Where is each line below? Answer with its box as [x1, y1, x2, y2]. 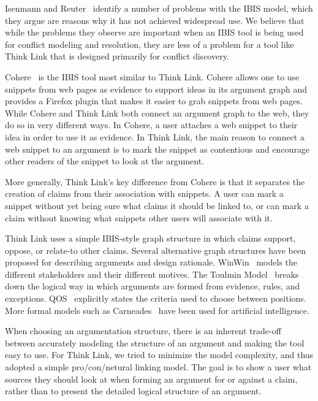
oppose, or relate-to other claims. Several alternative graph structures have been [5, 243, 306, 256]
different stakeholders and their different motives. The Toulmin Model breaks [5, 267, 299, 280]
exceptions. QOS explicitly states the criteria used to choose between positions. [5, 292, 306, 305]
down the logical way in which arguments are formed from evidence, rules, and [5, 280, 300, 292]
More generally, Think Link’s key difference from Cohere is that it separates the [5, 175, 305, 188]
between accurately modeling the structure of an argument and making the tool [5, 336, 305, 349]
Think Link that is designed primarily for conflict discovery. [5, 50, 229, 63]
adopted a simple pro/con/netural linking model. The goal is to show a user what [5, 361, 312, 373]
